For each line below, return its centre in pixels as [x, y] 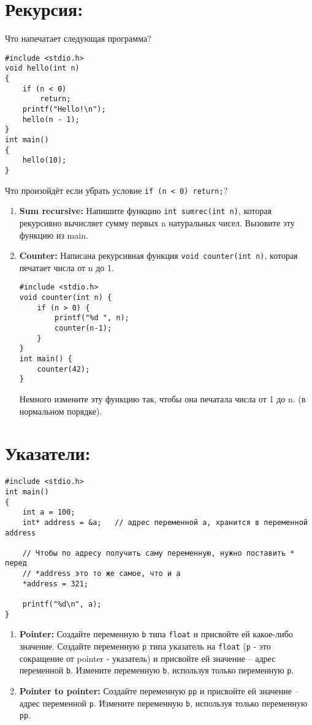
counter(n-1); [83, 328]
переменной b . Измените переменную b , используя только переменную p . [157, 670]
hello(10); [44, 160]
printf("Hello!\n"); [64, 109]
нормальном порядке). [61, 411]
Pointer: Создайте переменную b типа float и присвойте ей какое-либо [156, 634]
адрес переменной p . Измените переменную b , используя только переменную [163, 703]
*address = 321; [55, 584]
